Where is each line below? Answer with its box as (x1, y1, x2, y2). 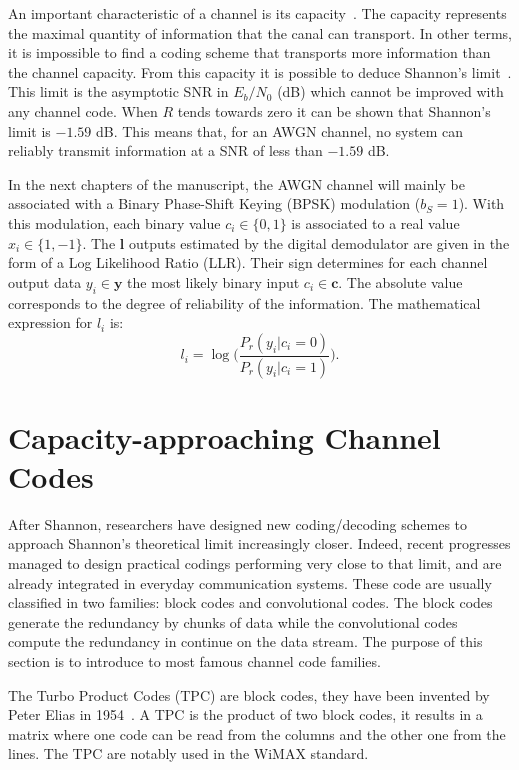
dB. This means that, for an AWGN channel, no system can (96, 120, 463, 141)
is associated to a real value (291, 212, 460, 233)
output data (8, 271, 82, 292)
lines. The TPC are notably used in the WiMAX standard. (8, 743, 369, 764)
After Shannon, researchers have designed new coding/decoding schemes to (8, 513, 468, 534)
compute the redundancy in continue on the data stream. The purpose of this (8, 631, 483, 652)
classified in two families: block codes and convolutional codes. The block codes (8, 592, 493, 613)
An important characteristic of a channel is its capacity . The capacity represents (8, 3, 507, 23)
